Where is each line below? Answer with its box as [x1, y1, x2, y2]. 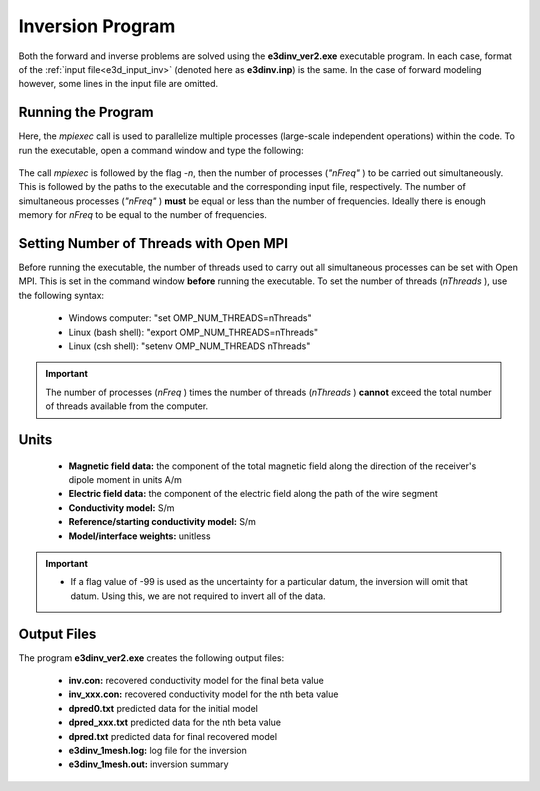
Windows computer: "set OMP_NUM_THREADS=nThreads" [68, 312, 312, 324]
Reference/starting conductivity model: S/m [68, 516, 257, 528]
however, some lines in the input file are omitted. [18, 78, 219, 90]
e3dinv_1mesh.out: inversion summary [68, 758, 229, 770]
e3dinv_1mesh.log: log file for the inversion [68, 745, 247, 756]
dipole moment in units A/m [68, 474, 182, 486]
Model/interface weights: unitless [68, 530, 211, 542]
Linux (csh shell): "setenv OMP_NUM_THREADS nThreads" [68, 340, 311, 352]
